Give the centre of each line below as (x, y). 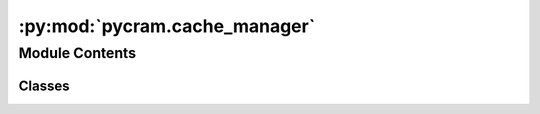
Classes (44, 85)
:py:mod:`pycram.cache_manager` (167, 26)
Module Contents (77, 53)
